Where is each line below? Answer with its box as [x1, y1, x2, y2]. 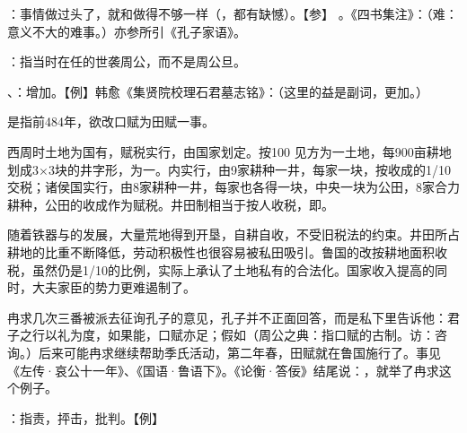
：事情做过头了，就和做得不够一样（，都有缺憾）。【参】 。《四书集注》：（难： [7, 4, 458, 22]
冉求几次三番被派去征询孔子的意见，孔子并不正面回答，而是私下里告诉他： [7, 307, 447, 326]
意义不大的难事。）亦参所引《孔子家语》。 [7, 22, 246, 40]
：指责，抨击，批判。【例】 [7, 408, 164, 427]
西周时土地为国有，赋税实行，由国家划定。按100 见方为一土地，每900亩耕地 [7, 142, 452, 160]
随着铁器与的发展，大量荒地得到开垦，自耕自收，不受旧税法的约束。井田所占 [7, 225, 460, 244]
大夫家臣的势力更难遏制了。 [31, 278, 196, 297]
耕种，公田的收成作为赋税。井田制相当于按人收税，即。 [7, 195, 334, 213]
